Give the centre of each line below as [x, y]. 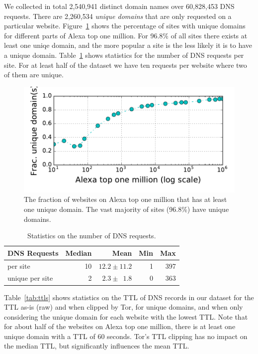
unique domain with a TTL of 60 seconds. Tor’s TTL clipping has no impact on [126, 336]
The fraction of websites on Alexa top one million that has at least [126, 199]
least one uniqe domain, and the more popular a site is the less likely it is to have [128, 45]
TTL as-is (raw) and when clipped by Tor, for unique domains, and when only [124, 307]
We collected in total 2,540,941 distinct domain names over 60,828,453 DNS [119, 6]
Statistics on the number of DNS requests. [92, 236]
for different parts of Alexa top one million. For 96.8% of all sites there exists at [126, 35]
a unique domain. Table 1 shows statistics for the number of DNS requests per [124, 55]
